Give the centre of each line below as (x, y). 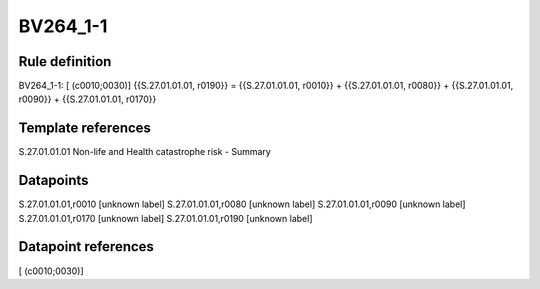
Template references (85, 128)
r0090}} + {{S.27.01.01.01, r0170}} (87, 99)
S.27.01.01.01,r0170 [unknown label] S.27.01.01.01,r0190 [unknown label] (166, 218)
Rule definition (65, 61)
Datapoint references (86, 246)
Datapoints (53, 180)
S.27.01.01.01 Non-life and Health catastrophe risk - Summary (145, 152)
